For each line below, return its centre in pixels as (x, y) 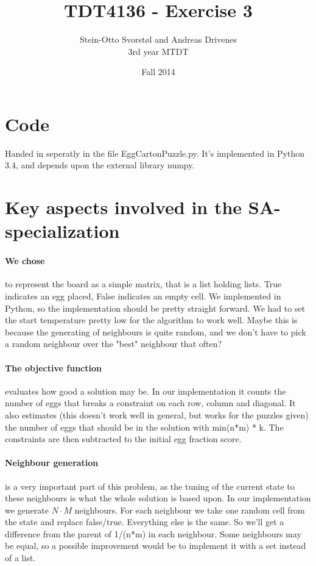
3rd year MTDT (158, 51)
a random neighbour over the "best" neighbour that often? (114, 344)
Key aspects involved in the (124, 207)
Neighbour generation (52, 463)
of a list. (20, 558)
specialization (62, 231)
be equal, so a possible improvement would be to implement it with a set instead (156, 546)
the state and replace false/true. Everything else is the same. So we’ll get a (145, 522)
